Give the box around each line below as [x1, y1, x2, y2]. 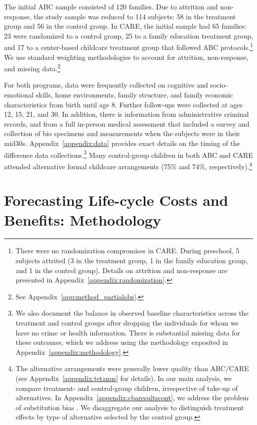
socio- [210, 80, 228, 90]
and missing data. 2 [4, 62, 61, 73]
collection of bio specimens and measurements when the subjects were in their [4, 128, 240, 139]
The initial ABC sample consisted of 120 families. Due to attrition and [4, 1, 218, 11]
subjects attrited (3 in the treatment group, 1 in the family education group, [15, 255, 248, 266]
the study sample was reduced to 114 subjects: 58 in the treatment [34, 11, 236, 21]
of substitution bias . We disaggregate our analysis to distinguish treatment [15, 402, 244, 412]
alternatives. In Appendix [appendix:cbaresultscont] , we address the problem [15, 392, 249, 403]
